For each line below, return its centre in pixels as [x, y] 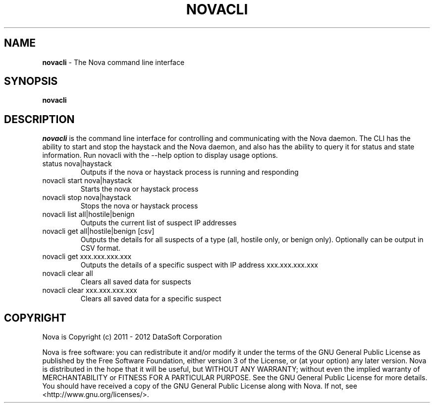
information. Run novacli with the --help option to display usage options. [160, 155]
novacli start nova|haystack [87, 181]
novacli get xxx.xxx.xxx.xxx [87, 257]
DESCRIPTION [39, 119]
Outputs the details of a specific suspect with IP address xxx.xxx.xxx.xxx [199, 265]
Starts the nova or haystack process [139, 189]
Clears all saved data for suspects [136, 282]
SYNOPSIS [31, 81]
